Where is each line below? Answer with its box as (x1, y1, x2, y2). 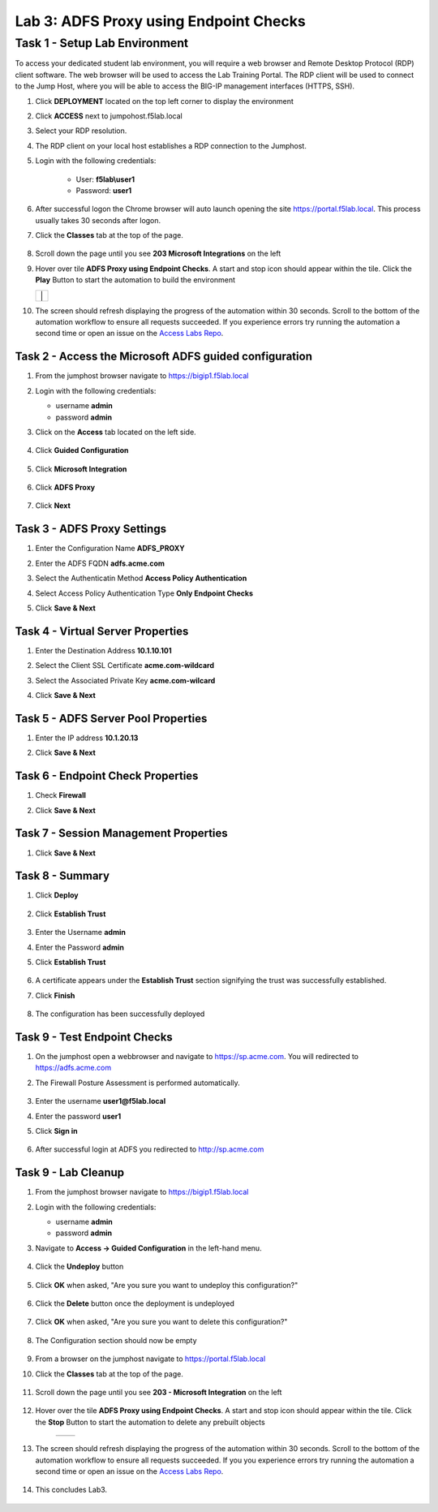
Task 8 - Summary (15, 869, 109, 883)
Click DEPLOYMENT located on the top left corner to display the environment (35, 96, 294, 106)
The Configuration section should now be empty (35, 1335, 198, 1345)
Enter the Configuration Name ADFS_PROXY (35, 544, 186, 554)
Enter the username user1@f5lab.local (35, 1096, 166, 1106)
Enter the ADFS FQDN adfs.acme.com (35, 558, 165, 568)
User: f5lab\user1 (75, 174, 135, 184)
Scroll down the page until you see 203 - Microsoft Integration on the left (35, 1387, 282, 1397)
